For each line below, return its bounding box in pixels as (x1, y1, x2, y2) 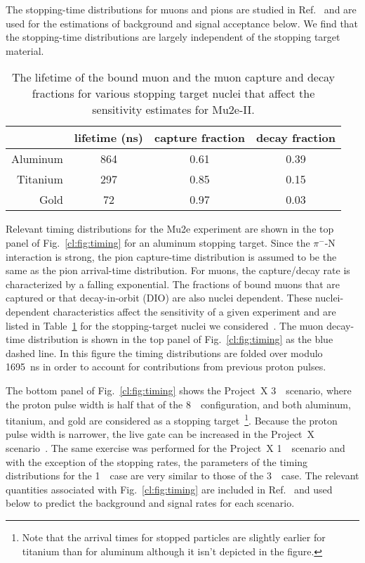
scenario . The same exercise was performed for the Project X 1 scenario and (6, 440, 345, 455)
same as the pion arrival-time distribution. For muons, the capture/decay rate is (6, 263, 350, 278)
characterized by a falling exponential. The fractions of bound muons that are (6, 276, 340, 291)
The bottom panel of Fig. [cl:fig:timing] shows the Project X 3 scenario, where (6, 382, 352, 397)
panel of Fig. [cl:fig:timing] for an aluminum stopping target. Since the (6, 235, 310, 250)
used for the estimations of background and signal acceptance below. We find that (6, 15, 359, 30)
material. (6, 43, 44, 58)
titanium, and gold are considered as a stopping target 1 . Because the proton (6, 411, 338, 427)
